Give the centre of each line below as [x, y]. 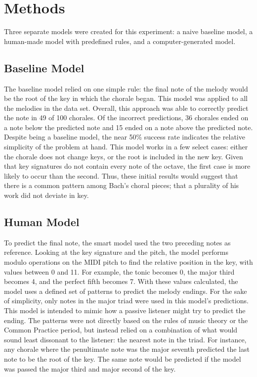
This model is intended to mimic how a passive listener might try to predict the [125, 310]
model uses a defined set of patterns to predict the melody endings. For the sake [126, 291]
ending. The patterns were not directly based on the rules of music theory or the [126, 320]
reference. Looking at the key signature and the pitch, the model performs [116, 252]
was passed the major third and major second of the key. [90, 368]
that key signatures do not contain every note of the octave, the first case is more [127, 166]
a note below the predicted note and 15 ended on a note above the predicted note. [128, 127]
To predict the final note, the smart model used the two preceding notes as [117, 242]
